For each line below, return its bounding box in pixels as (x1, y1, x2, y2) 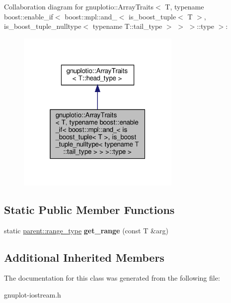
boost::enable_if (4, 11, 53, 21)
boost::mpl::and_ (65, 11, 117, 21)
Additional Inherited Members (4, 249, 164, 265)
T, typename (165, 1, 204, 11)
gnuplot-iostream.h (4, 290, 61, 300)
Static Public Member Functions (4, 202, 175, 217)
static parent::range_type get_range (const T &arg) (4, 225, 168, 235)
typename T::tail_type (92, 21, 162, 31)
